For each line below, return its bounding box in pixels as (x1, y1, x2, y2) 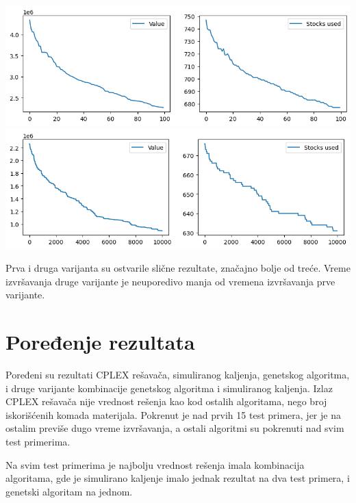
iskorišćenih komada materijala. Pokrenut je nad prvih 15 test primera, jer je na (5, 407, 341, 422)
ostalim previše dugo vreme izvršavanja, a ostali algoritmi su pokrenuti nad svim (5, 421, 344, 435)
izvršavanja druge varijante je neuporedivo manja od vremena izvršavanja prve (5, 274, 335, 288)
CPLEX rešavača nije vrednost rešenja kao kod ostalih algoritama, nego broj (5, 394, 327, 409)
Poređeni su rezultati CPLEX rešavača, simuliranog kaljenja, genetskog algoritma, (5, 367, 350, 382)
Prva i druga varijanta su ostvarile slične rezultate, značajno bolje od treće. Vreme (5, 261, 351, 275)
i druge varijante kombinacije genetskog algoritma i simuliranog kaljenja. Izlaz (5, 381, 333, 395)
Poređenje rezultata (5, 328, 195, 356)
